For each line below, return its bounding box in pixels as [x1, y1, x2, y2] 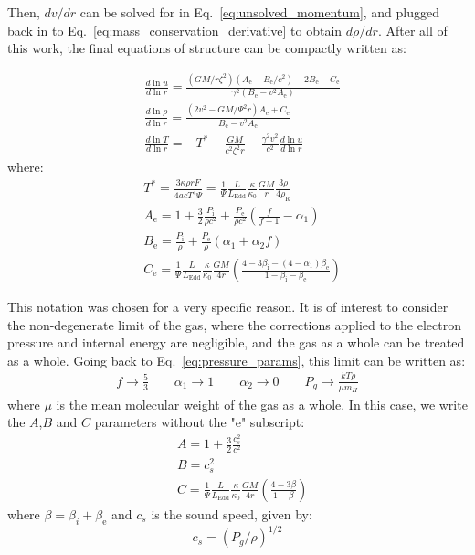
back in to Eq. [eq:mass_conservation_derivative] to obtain [7, 20, 343, 39]
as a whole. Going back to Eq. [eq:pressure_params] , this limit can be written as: [7, 350, 466, 369]
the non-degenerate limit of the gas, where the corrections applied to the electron [7, 315, 461, 334]
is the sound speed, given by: [151, 504, 312, 523]
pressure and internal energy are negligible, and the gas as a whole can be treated [7, 333, 465, 352]
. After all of [377, 20, 448, 39]
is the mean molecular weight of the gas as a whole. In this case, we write [56, 394, 468, 413]
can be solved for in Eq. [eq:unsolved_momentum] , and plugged [79, 3, 440, 21]
